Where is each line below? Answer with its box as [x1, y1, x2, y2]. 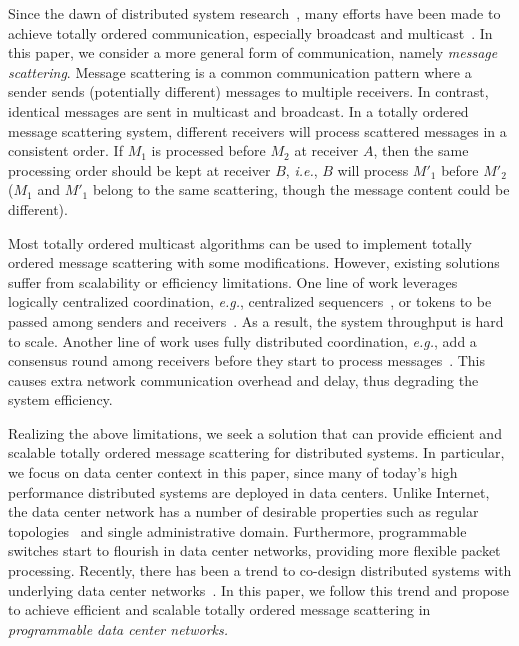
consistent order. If [8, 140, 123, 161]
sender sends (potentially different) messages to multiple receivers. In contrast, [8, 81, 489, 102]
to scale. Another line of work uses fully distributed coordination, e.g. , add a [8, 330, 477, 351]
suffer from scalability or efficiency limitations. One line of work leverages [8, 271, 458, 292]
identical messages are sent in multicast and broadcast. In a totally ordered [8, 100, 469, 121]
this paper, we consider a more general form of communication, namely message [8, 42, 498, 63]
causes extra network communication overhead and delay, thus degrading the [8, 369, 479, 390]
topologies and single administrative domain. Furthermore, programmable [8, 520, 467, 541]
